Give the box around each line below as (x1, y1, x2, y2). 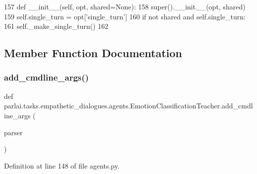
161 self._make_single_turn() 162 (4, 21, 109, 31)
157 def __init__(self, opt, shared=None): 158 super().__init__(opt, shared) (4, 1, 246, 11)
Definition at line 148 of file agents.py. (4, 160, 120, 171)
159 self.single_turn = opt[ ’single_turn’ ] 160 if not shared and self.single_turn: (4, 11, 246, 21)
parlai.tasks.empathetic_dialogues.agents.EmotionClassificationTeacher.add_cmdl (4, 100, 253, 111)
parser (4, 127, 23, 137)
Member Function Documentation (4, 45, 183, 61)
